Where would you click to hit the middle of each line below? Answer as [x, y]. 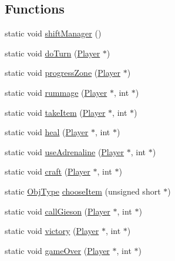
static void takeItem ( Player [55, 112]
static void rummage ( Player [56, 92]
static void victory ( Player [52, 231]
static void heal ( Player [47, 132]
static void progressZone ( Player [63, 73]
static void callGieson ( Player [58, 211]
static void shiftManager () [53, 33]
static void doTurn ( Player [53, 53]
